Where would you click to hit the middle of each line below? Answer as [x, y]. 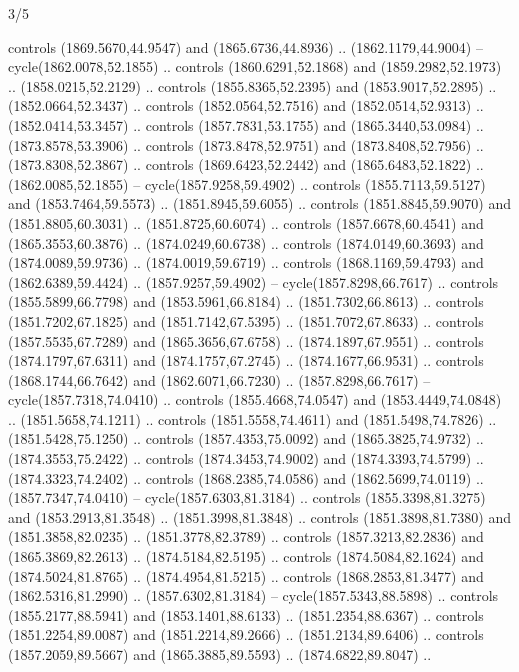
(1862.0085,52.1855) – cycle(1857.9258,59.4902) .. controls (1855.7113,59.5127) [247, 183]
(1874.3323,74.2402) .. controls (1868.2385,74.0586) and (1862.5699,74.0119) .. [246, 477]
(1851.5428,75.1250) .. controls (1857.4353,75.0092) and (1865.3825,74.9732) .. [246, 438]
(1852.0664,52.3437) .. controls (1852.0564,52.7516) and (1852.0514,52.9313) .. [246, 105]
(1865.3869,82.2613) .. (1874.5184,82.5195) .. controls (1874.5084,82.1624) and [246, 556]
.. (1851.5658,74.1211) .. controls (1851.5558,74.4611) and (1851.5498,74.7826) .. [252, 418]
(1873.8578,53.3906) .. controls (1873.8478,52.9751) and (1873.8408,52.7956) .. [246, 144]
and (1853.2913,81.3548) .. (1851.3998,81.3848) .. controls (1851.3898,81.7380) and [259, 516]
